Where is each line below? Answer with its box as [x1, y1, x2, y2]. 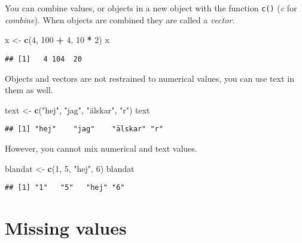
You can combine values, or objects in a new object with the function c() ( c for [5, 2, 297, 14]
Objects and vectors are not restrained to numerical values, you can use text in [5, 72, 294, 84]
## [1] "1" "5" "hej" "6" [5, 183, 125, 192]
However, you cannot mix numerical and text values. [5, 142, 197, 154]
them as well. [5, 84, 53, 96]
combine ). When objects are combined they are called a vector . [5, 13, 235, 26]
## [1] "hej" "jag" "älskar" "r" [5, 125, 163, 134]
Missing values [5, 215, 127, 239]
